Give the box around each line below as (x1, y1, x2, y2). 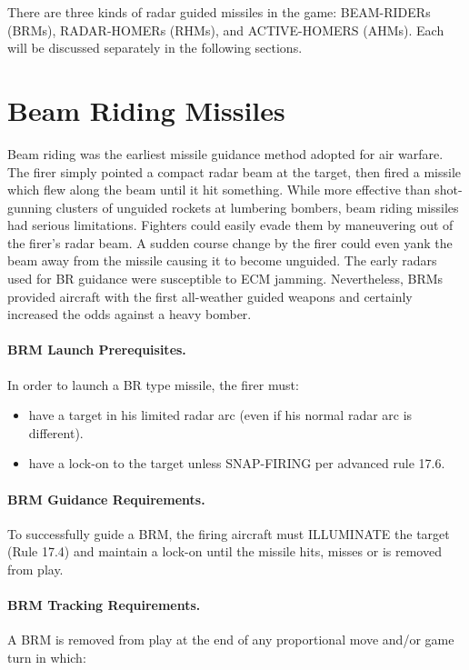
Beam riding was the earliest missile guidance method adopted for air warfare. (7, 144, 444, 163)
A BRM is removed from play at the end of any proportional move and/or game (7, 630, 454, 649)
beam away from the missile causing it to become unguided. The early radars (7, 251, 437, 270)
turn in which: (7, 647, 86, 666)
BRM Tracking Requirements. (7, 595, 201, 615)
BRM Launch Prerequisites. (7, 340, 186, 359)
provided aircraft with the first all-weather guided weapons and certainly (7, 286, 413, 305)
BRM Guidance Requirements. (7, 489, 205, 508)
